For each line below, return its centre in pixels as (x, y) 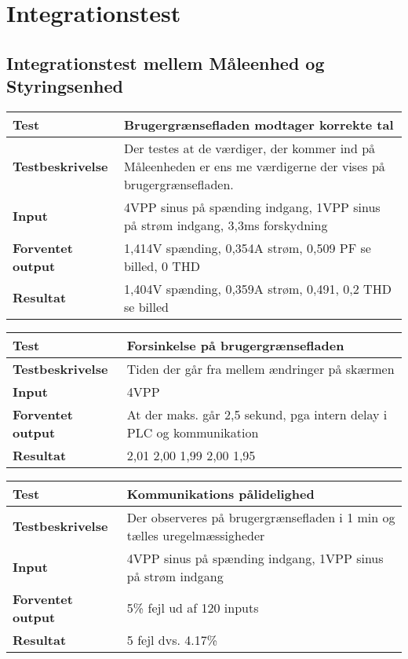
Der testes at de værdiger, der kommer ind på (250, 148)
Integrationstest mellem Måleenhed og (166, 62)
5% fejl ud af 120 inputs (193, 608)
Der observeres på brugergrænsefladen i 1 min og (261, 517)
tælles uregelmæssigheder (196, 535)
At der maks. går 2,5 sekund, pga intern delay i (257, 414)
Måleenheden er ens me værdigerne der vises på (254, 166)
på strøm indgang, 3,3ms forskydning (226, 225)
